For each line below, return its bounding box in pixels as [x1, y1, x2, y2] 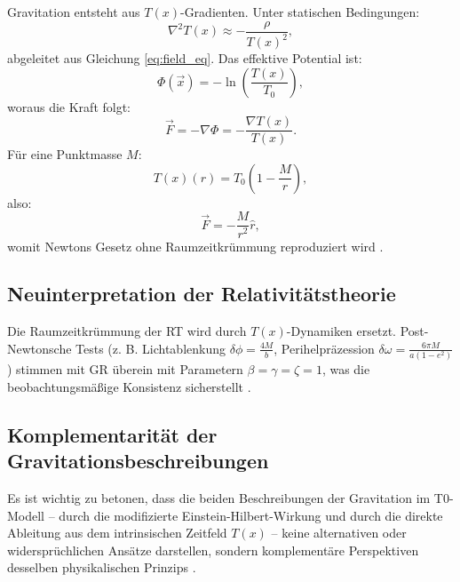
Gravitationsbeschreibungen [7, 447, 269, 474]
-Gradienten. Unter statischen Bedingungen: [179, 3, 420, 20]
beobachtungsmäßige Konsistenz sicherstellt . [7, 377, 251, 395]
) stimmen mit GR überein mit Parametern [7, 360, 243, 379]
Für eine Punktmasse [7, 145, 123, 163]
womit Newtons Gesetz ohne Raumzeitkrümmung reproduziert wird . [7, 236, 384, 255]
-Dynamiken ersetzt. [286, 322, 396, 340]
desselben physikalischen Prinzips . [7, 558, 196, 577]
